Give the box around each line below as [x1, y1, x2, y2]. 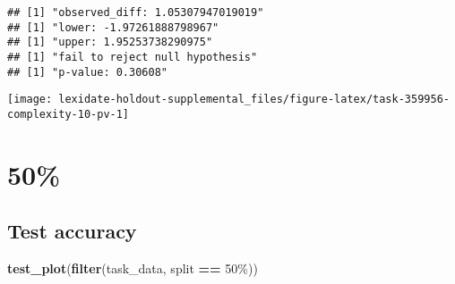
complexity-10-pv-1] [7, 107, 130, 121]
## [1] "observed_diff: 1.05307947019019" [7, 6, 264, 19]
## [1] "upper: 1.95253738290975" [7, 36, 213, 49]
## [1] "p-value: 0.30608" [7, 65, 167, 79]
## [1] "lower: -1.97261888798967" [7, 21, 219, 34]
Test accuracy [7, 217, 137, 245]
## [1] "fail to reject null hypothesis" [7, 50, 258, 63]
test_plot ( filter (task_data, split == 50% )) [7, 259, 258, 278]
